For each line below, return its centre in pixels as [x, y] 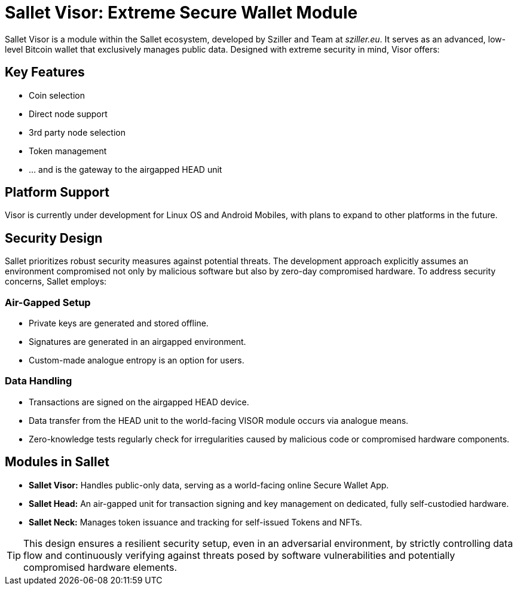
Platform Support [57, 192]
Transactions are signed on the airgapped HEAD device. [139, 402]
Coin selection [57, 95]
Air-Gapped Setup [48, 302]
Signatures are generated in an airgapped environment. [137, 342]
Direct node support [68, 114]
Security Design [54, 238]
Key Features [45, 72]
